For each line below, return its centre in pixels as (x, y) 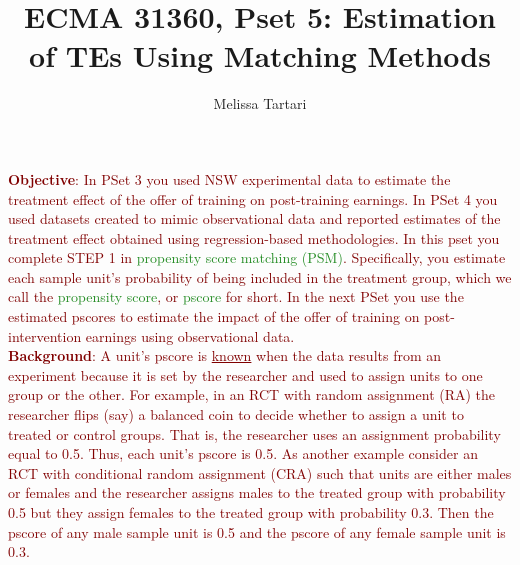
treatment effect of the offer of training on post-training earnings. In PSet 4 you (253, 198)
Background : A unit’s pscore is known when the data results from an (225, 355)
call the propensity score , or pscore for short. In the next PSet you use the (236, 296)
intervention (45, 335)
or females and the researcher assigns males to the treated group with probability (257, 492)
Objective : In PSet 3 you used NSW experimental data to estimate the (229, 178)
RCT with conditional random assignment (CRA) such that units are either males (260, 472)
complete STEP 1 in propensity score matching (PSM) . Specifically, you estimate (257, 257)
